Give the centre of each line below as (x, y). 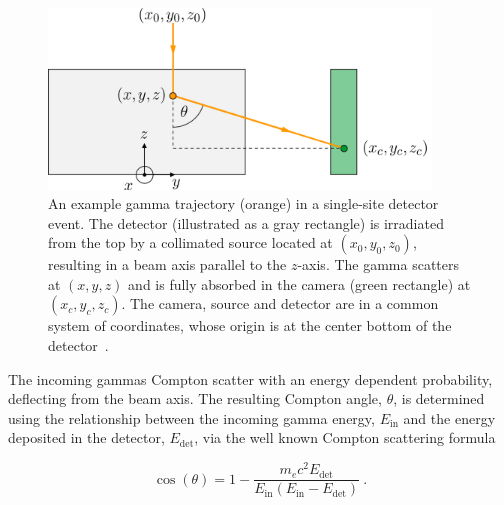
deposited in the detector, (86, 437)
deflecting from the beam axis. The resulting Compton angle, (195, 398)
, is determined (439, 398)
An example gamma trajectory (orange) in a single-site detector (243, 203)
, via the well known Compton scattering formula (345, 437)
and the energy (449, 417)
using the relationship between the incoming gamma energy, (191, 417)
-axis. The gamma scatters (378, 264)
